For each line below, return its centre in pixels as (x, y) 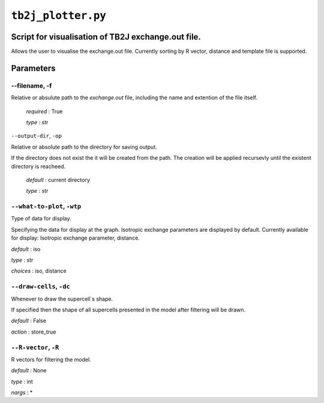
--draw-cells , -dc (40, 286)
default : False (29, 321)
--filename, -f (31, 86)
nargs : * (22, 393)
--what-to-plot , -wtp (46, 207)
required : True (44, 111)
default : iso (26, 249)
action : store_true (34, 332)
